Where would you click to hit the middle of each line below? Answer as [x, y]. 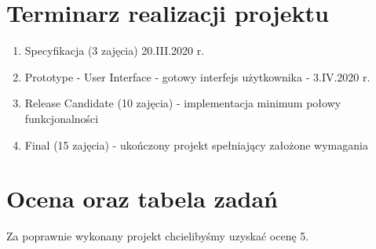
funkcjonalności [62, 118]
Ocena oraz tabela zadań [142, 198]
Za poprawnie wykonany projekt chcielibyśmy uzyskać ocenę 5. [158, 236]
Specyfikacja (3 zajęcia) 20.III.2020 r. [115, 51]
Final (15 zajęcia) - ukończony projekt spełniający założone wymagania [196, 144]
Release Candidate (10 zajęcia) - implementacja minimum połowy [183, 103]
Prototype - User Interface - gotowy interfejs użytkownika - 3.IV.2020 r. [197, 76]
